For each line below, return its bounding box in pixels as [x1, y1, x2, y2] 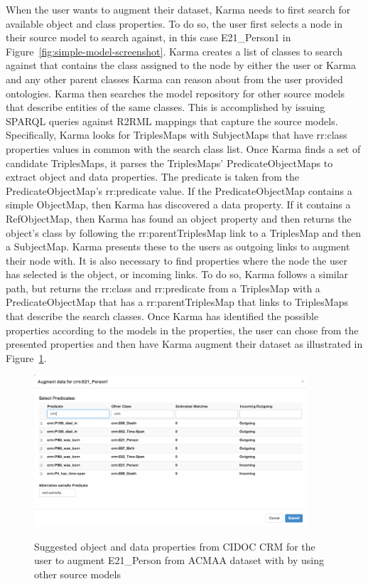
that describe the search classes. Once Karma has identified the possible [6, 309, 319, 324]
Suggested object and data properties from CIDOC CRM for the [34, 538, 315, 553]
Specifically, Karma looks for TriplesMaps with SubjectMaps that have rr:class [6, 127, 347, 142]
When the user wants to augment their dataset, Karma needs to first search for [6, 2, 351, 16]
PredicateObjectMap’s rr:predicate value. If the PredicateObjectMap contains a [6, 183, 352, 198]
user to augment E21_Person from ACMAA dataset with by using [34, 553, 324, 568]
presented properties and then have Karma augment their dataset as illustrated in [6, 336, 363, 351]
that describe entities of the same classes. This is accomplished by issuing [6, 100, 325, 115]
